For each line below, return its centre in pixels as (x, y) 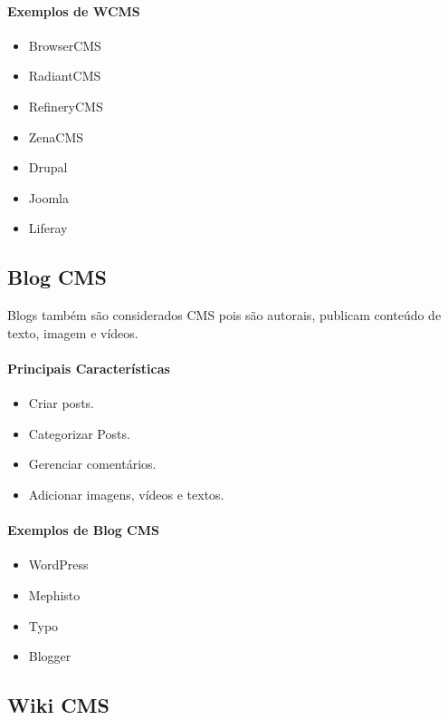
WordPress (58, 564)
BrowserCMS (65, 45)
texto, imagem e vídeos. (73, 332)
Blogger (50, 656)
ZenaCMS (56, 136)
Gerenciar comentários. (92, 464)
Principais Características (89, 368)
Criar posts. (61, 403)
